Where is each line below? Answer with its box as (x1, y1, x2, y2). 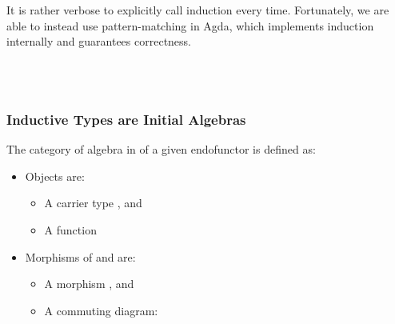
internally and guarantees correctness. (6, 33, 191, 50)
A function (44, 221, 97, 238)
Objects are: (25, 167, 85, 184)
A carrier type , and (44, 194, 142, 211)
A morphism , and (44, 275, 134, 292)
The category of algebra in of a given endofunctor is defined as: (6, 141, 316, 158)
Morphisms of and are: (25, 248, 136, 265)
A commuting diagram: (44, 302, 158, 318)
